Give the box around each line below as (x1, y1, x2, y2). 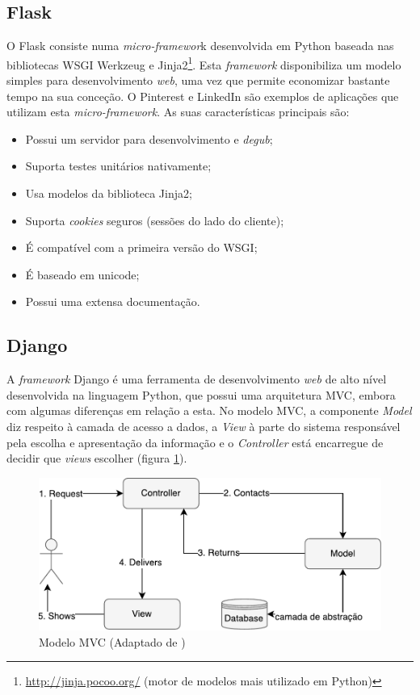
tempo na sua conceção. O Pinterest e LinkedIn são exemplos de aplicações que (6, 87, 399, 104)
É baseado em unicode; (25, 266, 140, 283)
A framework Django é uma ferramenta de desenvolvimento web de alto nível (6, 371, 387, 387)
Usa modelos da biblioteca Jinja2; (25, 185, 192, 202)
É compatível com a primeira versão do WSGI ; (25, 239, 258, 256)
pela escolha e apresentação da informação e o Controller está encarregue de (6, 433, 384, 450)
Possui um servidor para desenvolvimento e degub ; (25, 130, 273, 147)
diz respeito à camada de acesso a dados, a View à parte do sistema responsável (6, 417, 401, 434)
